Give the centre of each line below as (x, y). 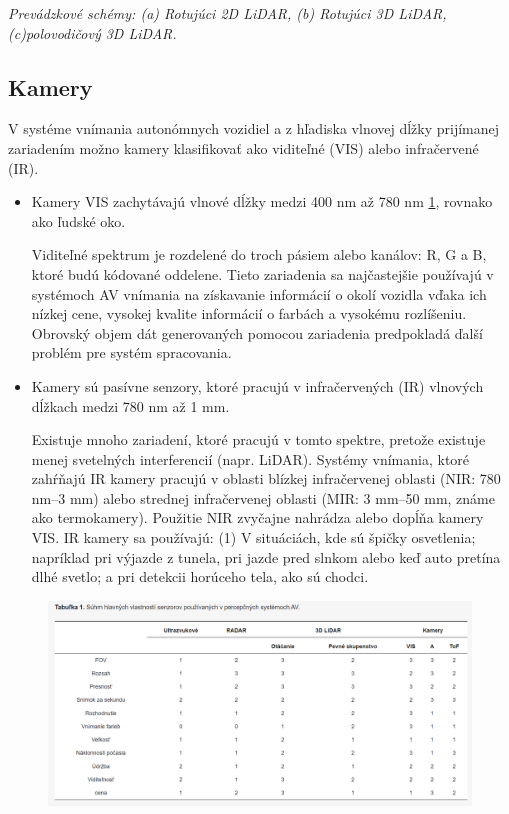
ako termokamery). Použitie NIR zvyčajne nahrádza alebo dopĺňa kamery (257, 517)
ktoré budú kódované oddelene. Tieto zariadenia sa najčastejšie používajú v (262, 273)
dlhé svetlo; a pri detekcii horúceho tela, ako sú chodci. (200, 576)
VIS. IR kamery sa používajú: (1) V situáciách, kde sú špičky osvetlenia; (253, 537)
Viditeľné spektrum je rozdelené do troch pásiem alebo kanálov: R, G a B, (259, 254)
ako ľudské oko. (78, 220)
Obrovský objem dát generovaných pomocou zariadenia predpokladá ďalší (257, 332)
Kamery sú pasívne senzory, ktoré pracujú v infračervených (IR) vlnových (257, 385)
